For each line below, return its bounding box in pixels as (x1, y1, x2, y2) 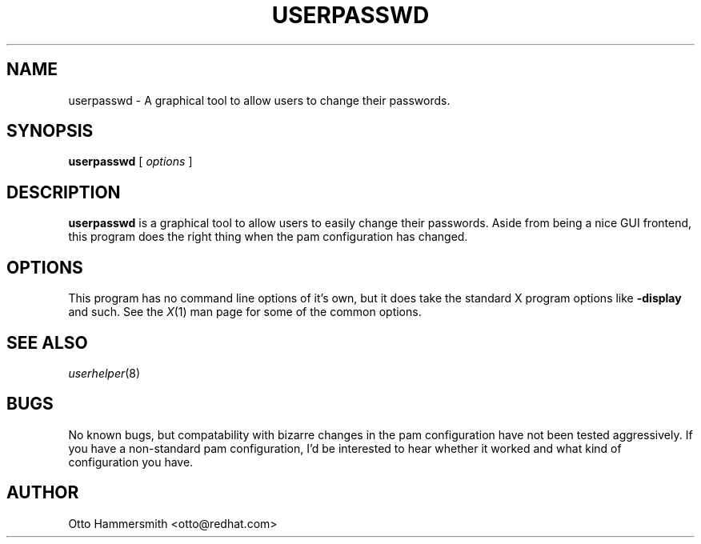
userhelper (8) (68, 366, 141, 380)
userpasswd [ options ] (68, 154, 193, 169)
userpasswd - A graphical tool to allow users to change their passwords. (68, 93, 451, 107)
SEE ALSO (6, 332, 88, 353)
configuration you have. (68, 454, 194, 469)
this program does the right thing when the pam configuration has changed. (68, 230, 468, 244)
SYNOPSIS (6, 121, 94, 142)
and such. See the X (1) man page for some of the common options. (68, 305, 422, 319)
